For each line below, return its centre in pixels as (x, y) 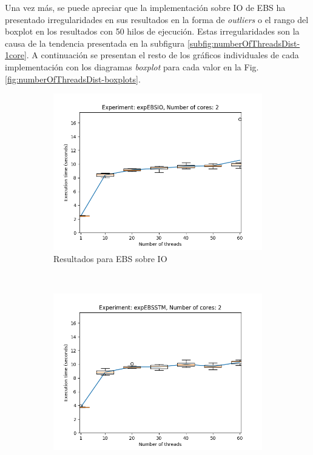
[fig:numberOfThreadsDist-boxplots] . (73, 79)
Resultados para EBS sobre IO (110, 258)
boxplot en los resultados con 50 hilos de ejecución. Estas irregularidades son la (152, 31)
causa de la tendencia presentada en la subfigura (95, 43)
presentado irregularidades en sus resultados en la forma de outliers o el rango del (157, 19)
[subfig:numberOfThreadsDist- (244, 43)
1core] (16, 55)
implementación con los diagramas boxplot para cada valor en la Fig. (132, 66)
